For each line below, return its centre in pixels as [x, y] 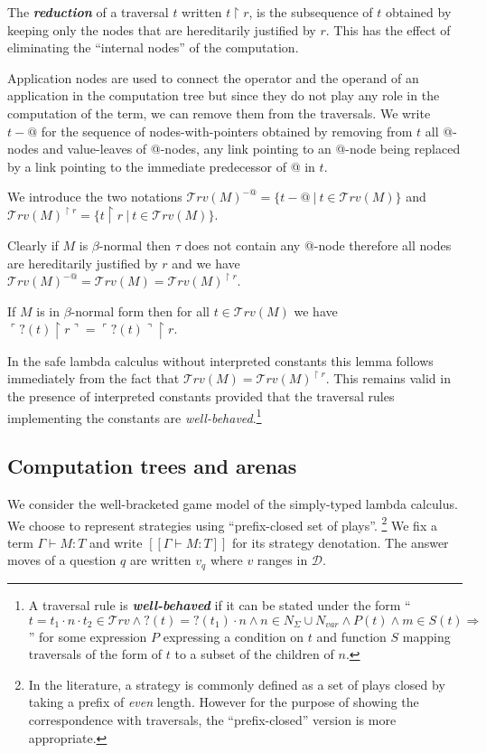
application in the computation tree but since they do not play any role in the [224, 95]
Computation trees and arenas [152, 466]
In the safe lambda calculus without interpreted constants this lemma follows [220, 360]
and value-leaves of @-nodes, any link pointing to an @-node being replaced [252, 149]
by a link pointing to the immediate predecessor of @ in [161, 166]
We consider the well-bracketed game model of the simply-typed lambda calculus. [233, 504]
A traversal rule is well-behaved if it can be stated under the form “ [220, 604]
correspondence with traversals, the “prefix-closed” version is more [212, 719]
